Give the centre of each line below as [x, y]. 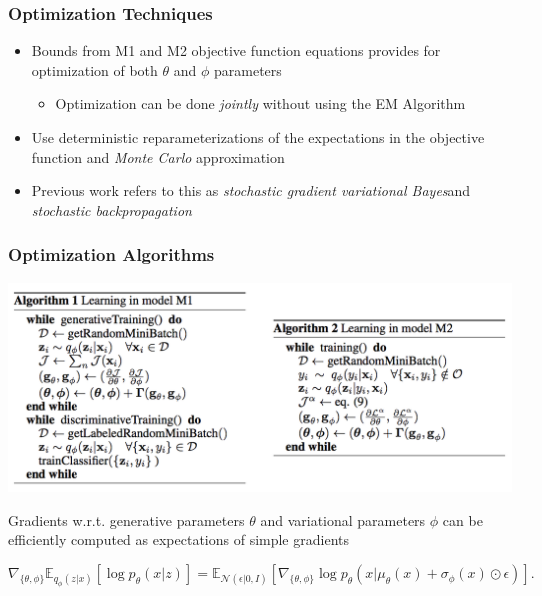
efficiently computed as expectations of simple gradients [178, 539]
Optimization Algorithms [111, 254]
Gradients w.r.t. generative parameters [126, 519]
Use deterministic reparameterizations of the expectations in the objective [258, 137]
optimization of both [94, 69]
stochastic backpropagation [111, 209]
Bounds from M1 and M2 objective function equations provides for [236, 50]
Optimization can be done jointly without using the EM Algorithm [260, 103]
